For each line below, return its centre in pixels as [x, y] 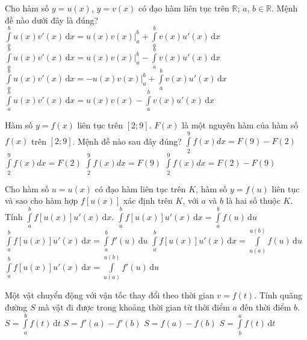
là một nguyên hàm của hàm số [240, 124]
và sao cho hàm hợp [42, 200]
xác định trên [148, 200]
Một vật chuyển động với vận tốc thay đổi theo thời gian [110, 295]
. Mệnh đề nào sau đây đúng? [127, 141]
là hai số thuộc [253, 200]
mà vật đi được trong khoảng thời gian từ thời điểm [134, 307]
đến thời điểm [265, 307]
